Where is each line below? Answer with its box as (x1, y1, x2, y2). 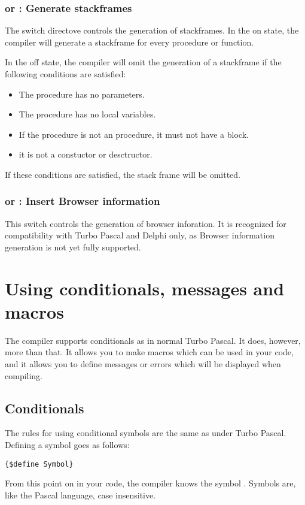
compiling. (5, 369, 43, 382)
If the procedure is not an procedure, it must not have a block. (19, 128, 249, 140)
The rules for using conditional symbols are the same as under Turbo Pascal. (5, 427, 286, 439)
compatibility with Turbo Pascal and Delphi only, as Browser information (5, 229, 274, 241)
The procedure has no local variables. (19, 108, 156, 120)
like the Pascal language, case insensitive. (5, 488, 156, 501)
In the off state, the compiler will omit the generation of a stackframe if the (5, 56, 282, 68)
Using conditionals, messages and (5, 276, 285, 300)
